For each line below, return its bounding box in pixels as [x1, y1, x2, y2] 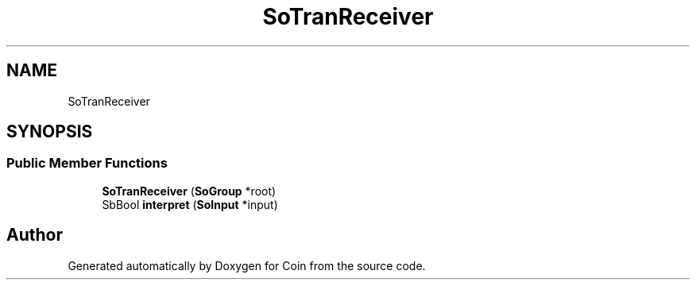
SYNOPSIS [6, 122, 93, 142]
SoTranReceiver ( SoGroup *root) [102, 184, 276, 198]
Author [6, 225, 63, 245]
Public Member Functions [6, 155, 168, 172]
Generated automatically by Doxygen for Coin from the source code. [68, 258, 426, 272]
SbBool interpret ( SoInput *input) [102, 197, 278, 211]
